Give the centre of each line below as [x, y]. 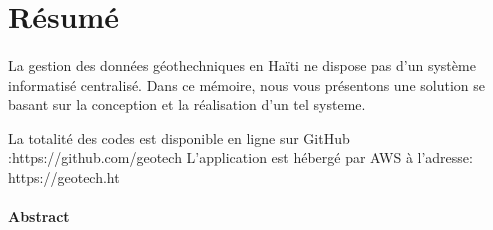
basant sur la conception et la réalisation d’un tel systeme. [187, 104]
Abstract [39, 216]
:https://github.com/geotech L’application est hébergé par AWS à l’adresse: [240, 157]
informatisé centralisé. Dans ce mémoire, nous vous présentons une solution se [246, 84]
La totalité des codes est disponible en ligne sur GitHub [179, 137]
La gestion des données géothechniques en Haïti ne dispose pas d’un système [242, 64]
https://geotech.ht [64, 176]
